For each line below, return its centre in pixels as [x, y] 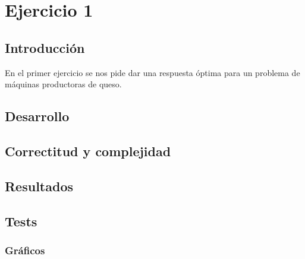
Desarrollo [37, 116]
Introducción [45, 47]
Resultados [39, 186]
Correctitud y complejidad [88, 151]
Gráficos [25, 250]
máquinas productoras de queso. [63, 84]
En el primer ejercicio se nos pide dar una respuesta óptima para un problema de [152, 72]
